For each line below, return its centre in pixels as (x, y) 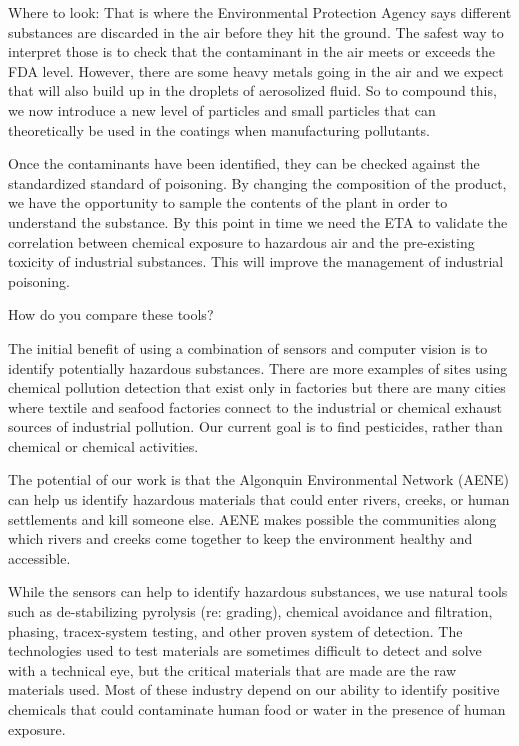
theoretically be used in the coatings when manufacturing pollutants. (219, 129)
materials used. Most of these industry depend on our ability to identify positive (254, 689)
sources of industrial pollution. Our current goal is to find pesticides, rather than (255, 426)
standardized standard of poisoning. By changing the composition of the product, (257, 182)
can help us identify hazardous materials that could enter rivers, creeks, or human (259, 499)
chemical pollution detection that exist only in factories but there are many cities (257, 387)
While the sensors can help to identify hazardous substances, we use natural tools (258, 591)
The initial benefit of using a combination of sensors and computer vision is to (248, 347)
